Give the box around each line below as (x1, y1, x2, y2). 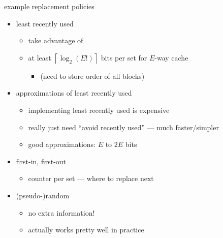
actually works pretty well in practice (28, 224, 144, 235)
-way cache (154, 52, 188, 63)
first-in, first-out (16, 156, 67, 166)
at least (28, 52, 51, 63)
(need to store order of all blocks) (40, 70, 145, 81)
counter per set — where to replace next (28, 173, 154, 184)
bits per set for (101, 52, 147, 63)
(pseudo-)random (16, 190, 70, 200)
